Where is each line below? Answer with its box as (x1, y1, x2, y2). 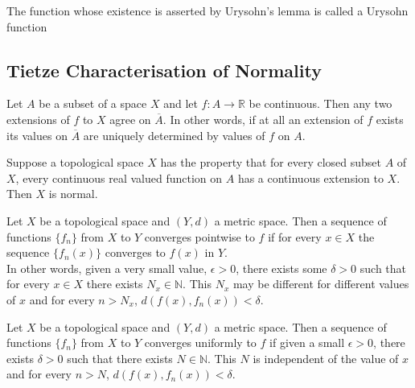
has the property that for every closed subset (160, 154, 382, 171)
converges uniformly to (144, 334, 257, 351)
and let (163, 95, 198, 112)
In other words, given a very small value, (6, 259, 207, 276)
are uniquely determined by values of (83, 126, 265, 143)
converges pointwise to (144, 228, 255, 245)
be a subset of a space (39, 95, 147, 112)
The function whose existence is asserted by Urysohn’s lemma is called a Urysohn (6, 2, 409, 19)
